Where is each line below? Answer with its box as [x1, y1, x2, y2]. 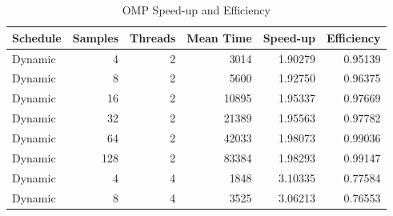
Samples [72, 29, 119, 46]
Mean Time [186, 29, 252, 46]
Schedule [12, 29, 62, 46]
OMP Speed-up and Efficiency [122, 2, 271, 18]
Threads [130, 29, 176, 46]
